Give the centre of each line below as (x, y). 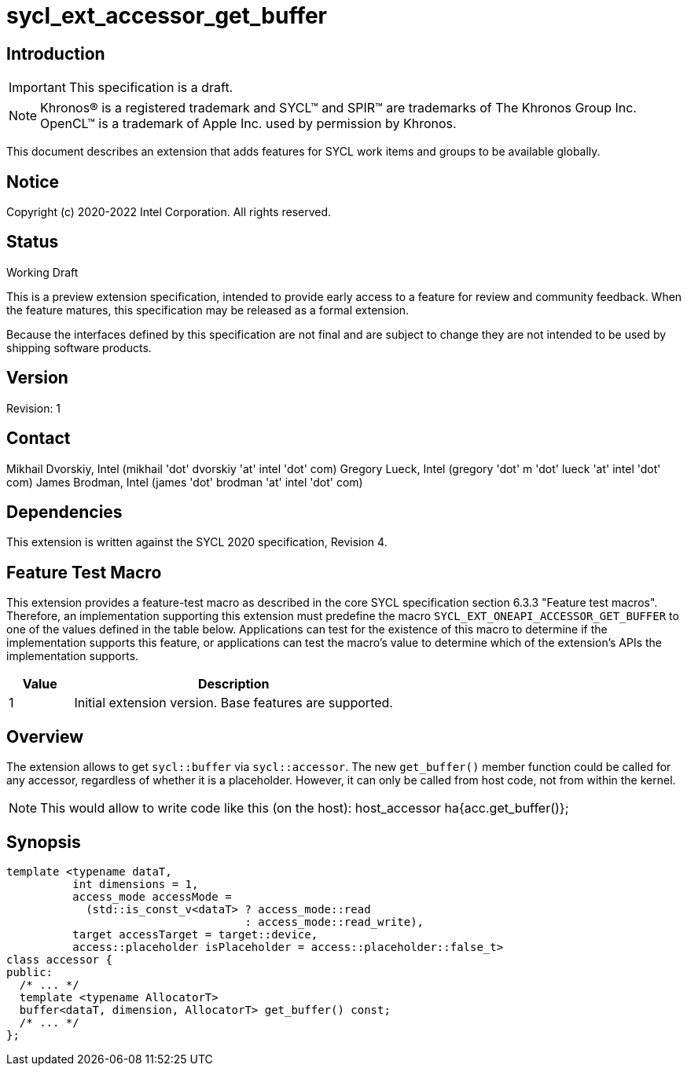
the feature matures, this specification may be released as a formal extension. (208, 310)
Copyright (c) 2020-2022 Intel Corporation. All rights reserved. (169, 212)
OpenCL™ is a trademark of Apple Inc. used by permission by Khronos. (248, 124)
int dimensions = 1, (136, 884)
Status (33, 242)
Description (234, 684)
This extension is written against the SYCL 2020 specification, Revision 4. (197, 542)
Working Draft (42, 272)
